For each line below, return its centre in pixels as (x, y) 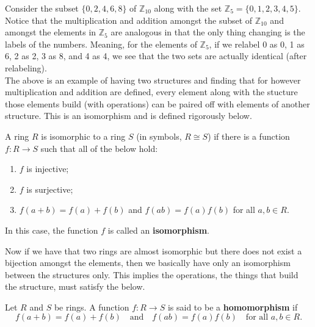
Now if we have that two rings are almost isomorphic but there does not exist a (154, 250)
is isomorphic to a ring (83, 136)
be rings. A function (92, 307)
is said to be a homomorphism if (233, 307)
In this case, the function (52, 230)
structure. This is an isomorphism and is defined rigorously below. (129, 116)
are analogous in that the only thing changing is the (208, 32)
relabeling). (26, 67)
